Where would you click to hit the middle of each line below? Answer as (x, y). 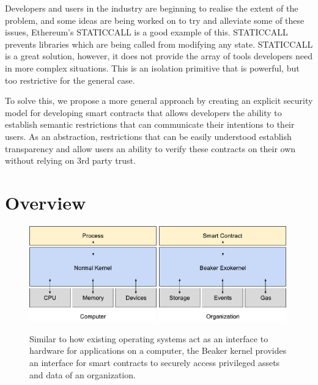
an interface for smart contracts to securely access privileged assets (155, 362)
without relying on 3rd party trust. (70, 160)
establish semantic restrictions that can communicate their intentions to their (150, 124)
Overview (46, 202)
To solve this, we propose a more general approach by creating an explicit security (159, 101)
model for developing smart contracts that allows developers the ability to (143, 112)
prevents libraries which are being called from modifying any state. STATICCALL (159, 44)
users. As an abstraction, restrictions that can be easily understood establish (148, 136)
